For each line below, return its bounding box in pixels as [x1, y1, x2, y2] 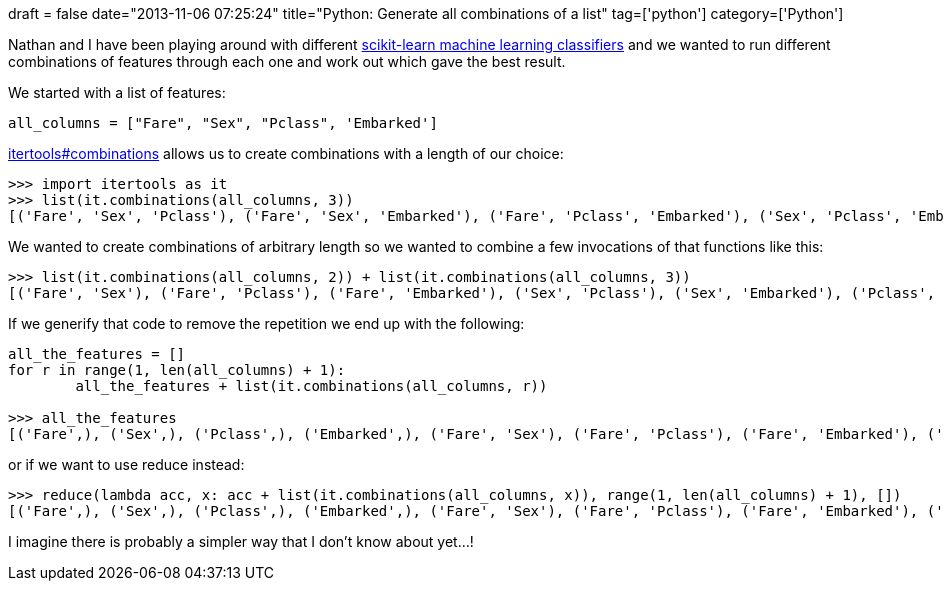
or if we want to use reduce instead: [8, 456, 245, 473]
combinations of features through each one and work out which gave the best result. [8, 53, 566, 70]
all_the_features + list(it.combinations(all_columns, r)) [75, 378, 548, 394]
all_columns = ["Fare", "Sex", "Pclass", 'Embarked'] [8, 115, 438, 131]
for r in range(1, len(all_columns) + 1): [8, 362, 346, 378]
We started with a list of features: [8, 84, 226, 101]
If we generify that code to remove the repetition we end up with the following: [8, 315, 525, 332]
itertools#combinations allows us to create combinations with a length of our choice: [8, 145, 564, 162]
